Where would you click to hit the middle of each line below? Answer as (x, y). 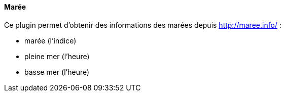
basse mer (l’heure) (57, 72)
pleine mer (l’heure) (57, 56)
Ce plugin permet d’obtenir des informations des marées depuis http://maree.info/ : (143, 25)
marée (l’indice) (50, 40)
